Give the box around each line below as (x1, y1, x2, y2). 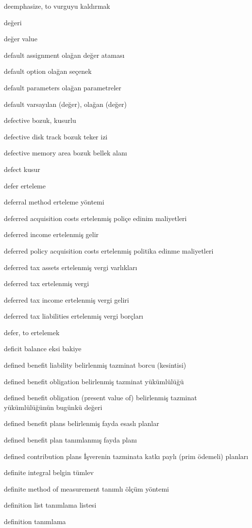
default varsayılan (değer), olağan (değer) (4, 99, 127, 109)
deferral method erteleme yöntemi (4, 197, 104, 207)
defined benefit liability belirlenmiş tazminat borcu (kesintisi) (4, 360, 186, 370)
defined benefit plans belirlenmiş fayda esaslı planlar (4, 418, 159, 428)
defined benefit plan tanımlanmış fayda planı (4, 435, 137, 445)
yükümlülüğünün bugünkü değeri (4, 402, 102, 412)
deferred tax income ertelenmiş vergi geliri (4, 294, 129, 305)
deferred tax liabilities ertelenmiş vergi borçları (4, 311, 144, 321)
